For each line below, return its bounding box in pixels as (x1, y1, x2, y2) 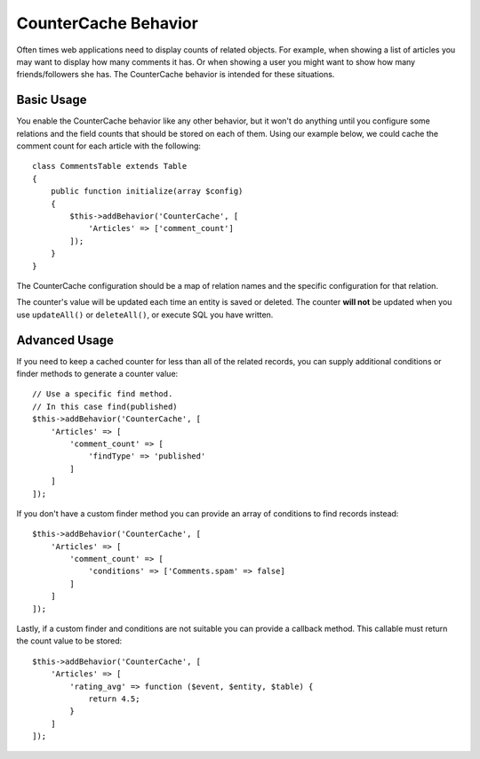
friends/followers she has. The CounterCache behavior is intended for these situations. (16, 69, 335, 80)
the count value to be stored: (16, 635, 123, 646)
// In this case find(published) (32, 401, 178, 411)
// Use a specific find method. (32, 389, 173, 399)
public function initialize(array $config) (50, 187, 244, 196)
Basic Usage (16, 92, 87, 108)
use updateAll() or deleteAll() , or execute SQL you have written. (16, 309, 274, 320)
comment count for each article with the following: (16, 140, 202, 151)
